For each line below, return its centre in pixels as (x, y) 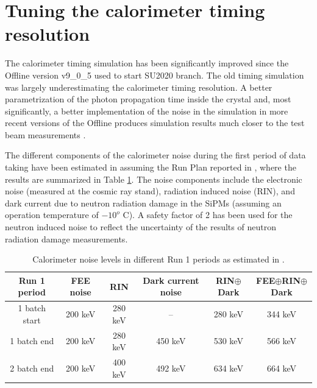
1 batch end (32, 341)
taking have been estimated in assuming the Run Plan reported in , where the (151, 167)
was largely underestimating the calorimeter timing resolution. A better (139, 87)
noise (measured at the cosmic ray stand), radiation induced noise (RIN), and (150, 191)
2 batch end (32, 368)
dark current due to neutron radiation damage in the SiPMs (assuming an (143, 203)
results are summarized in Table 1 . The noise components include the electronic (154, 179)
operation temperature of (52, 215)
